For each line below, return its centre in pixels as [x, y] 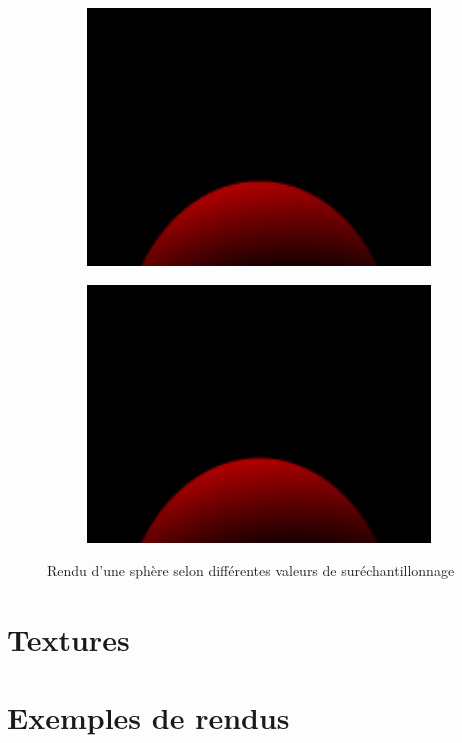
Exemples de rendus [148, 717]
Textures [68, 638]
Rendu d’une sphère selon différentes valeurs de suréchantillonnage [251, 570]
